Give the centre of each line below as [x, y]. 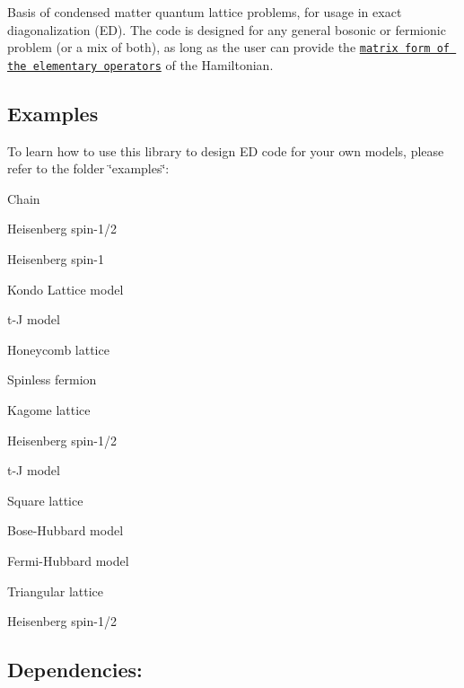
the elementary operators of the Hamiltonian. [140, 64]
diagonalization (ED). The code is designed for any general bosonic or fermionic [227, 29]
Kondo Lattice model [66, 289]
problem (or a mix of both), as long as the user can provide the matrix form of [229, 47]
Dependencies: [75, 670]
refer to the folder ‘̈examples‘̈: [88, 168]
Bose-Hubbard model [66, 530]
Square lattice [45, 500]
